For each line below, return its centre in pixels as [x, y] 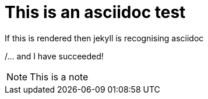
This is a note [59, 77]
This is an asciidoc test [95, 12]
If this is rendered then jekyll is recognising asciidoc [104, 38]
